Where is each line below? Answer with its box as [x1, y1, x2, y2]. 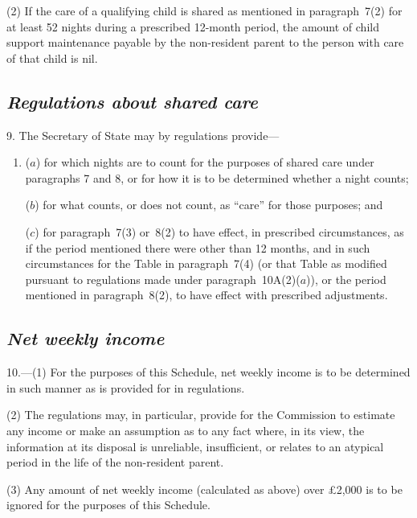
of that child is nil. [6, 49, 98, 66]
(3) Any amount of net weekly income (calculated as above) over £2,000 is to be [6, 480, 403, 497]
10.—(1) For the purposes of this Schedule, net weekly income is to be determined [6, 364, 411, 380]
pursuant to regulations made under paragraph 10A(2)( [25, 270, 300, 287]
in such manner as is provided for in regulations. [6, 379, 245, 396]
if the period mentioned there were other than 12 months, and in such [25, 239, 370, 256]
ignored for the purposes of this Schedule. [6, 496, 211, 513]
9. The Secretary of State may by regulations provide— [6, 126, 280, 143]
